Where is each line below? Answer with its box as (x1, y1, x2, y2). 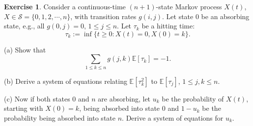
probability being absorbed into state (4, 112, 115, 123)
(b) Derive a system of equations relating (4, 76, 127, 86)
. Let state (162, 11, 194, 21)
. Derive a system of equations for (122, 112, 224, 123)
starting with (4, 103, 43, 113)
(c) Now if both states (4, 93, 70, 103)
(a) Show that (4, 44, 46, 54)
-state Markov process (156, 1, 222, 11)
